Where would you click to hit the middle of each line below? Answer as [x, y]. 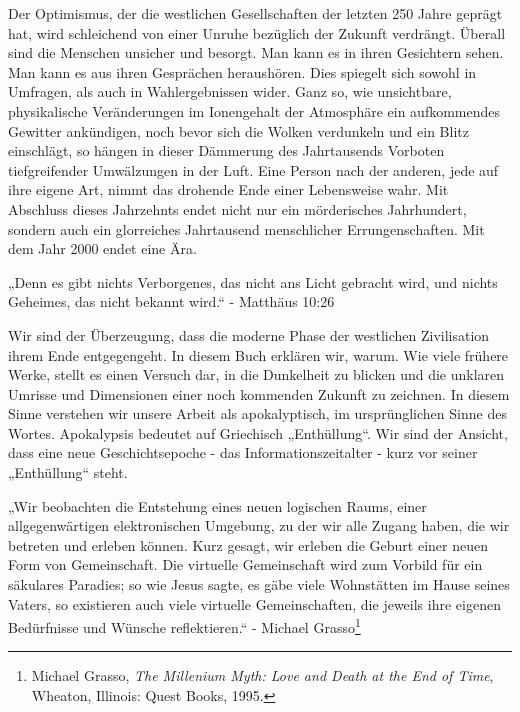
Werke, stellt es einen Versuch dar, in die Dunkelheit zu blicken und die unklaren [256, 374]
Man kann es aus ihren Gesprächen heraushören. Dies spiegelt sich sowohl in [242, 71]
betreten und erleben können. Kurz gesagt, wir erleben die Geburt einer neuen [248, 544]
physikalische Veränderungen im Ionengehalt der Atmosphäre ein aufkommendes [254, 110]
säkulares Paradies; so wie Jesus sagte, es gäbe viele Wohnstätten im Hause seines [259, 584]
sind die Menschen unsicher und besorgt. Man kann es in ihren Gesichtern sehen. [256, 52]
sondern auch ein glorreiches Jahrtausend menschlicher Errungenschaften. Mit [246, 228]
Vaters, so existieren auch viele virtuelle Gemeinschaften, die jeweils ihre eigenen [254, 603]
